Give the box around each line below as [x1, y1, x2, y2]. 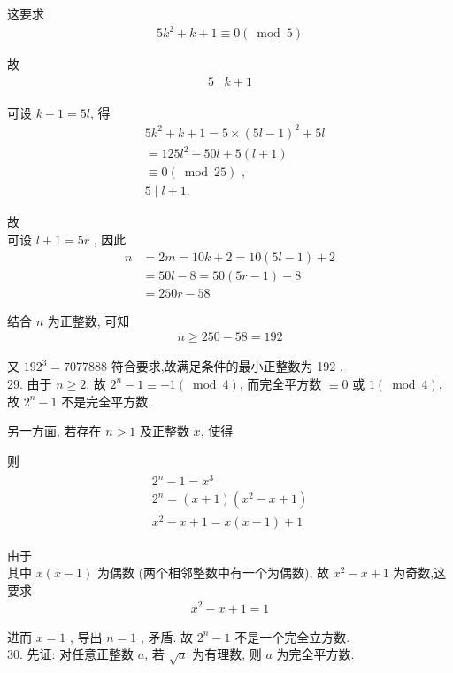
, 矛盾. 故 [140, 627, 194, 646]
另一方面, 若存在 [7, 422, 102, 440]
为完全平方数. [276, 645, 355, 663]
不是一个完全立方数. [234, 627, 350, 646]
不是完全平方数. [61, 391, 152, 410]
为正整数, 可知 [47, 311, 130, 329]
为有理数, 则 [192, 645, 262, 663]
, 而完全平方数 [239, 374, 322, 392]
